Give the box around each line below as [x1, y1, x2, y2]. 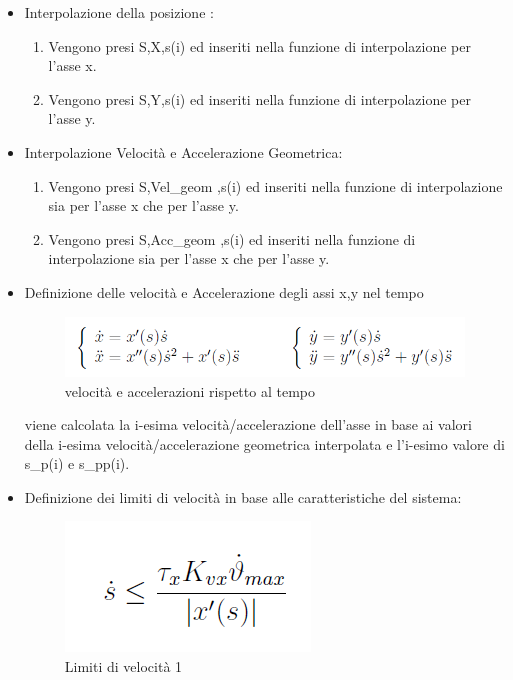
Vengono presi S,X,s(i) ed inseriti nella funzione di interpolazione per [48, 35, 471, 56]
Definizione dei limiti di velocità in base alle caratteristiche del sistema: [24, 486, 462, 507]
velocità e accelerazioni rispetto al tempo [64, 380, 315, 401]
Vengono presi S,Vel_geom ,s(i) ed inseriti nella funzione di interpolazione [48, 175, 503, 196]
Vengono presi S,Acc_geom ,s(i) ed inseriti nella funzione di [48, 228, 416, 249]
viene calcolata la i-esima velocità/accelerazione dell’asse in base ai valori [24, 414, 472, 435]
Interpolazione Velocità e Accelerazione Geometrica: [24, 141, 343, 162]
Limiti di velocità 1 [64, 656, 183, 677]
